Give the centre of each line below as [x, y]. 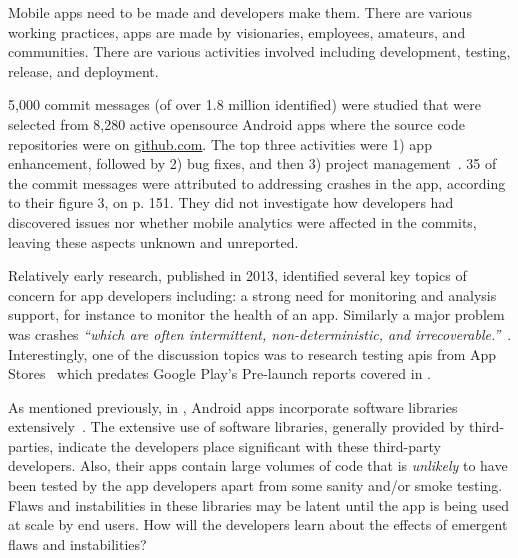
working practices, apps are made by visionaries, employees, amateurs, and [237, 31]
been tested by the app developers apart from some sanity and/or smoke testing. [255, 485]
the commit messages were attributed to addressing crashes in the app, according [257, 182]
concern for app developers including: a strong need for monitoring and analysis [252, 294]
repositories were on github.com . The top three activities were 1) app [220, 143]
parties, [31, 445]
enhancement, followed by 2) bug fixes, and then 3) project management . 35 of [252, 163]
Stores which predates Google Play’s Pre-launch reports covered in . [219, 373]
